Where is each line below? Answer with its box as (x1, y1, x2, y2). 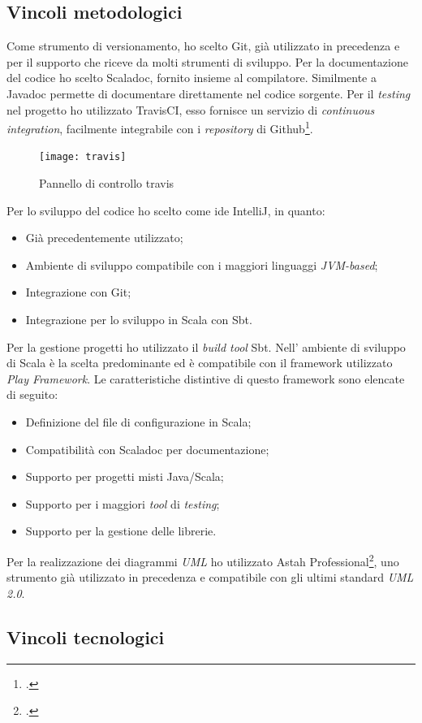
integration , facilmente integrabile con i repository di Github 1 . (6, 118, 313, 136)
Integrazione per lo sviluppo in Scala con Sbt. (25, 311, 252, 328)
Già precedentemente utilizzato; (25, 229, 183, 246)
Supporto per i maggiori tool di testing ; (25, 495, 220, 512)
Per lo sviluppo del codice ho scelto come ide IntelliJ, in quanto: (6, 201, 325, 219)
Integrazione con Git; (25, 284, 131, 301)
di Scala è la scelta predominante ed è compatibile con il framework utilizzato (6, 354, 393, 371)
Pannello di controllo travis (39, 175, 174, 192)
